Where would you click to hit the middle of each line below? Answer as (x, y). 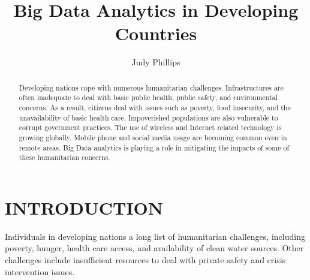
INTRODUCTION (84, 207)
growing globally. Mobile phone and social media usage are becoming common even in (153, 137)
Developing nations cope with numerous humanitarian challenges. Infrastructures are (151, 87)
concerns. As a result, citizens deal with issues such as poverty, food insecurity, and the (155, 108)
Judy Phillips (156, 62)
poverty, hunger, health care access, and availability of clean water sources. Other (154, 248)
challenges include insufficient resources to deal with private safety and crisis (145, 260)
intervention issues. (40, 271)
